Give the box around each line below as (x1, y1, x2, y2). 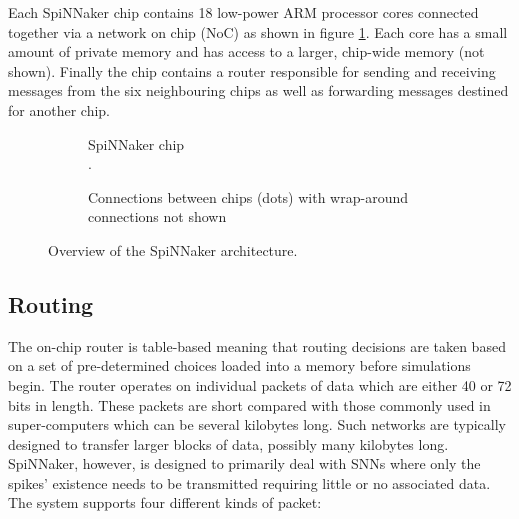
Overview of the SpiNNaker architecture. (48, 239, 298, 260)
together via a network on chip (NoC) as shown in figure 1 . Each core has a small (8, 21, 508, 42)
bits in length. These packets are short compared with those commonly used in (8, 394, 491, 415)
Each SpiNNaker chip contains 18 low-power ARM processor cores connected (8, 2, 479, 22)
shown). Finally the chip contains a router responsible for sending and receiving (8, 60, 496, 81)
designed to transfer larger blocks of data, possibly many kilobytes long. (8, 433, 449, 454)
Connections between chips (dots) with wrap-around (88, 186, 408, 207)
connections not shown (88, 206, 227, 227)
